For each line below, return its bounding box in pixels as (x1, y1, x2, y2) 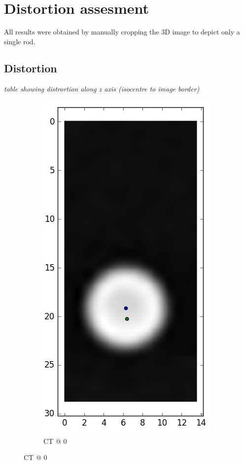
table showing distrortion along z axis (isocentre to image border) (4, 83, 200, 93)
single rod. (4, 36, 35, 46)
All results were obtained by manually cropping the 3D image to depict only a (4, 27, 240, 37)
